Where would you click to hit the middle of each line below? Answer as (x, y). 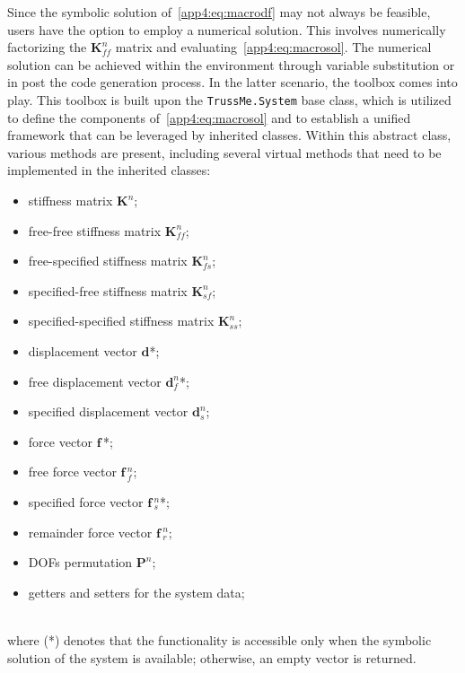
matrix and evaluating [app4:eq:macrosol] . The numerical (273, 47)
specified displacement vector (108, 411)
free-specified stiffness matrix (108, 261)
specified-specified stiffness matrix (121, 321)
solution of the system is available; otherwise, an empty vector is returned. (212, 657)
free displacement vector (95, 381)
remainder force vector (90, 532)
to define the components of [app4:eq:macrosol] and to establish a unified (209, 117)
